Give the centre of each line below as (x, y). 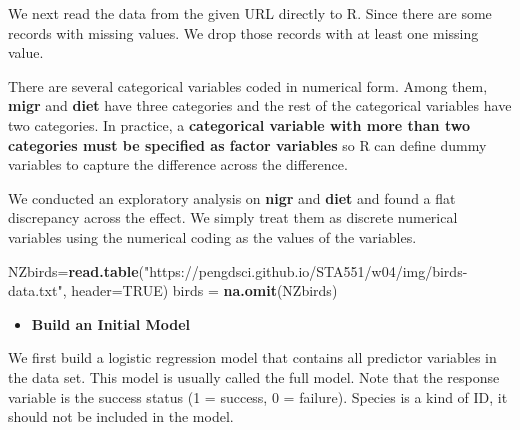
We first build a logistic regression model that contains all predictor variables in (252, 357)
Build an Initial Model (111, 323)
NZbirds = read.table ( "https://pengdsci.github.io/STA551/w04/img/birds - (238, 270)
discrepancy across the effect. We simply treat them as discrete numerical (233, 217)
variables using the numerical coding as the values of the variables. (212, 236)
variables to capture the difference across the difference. (178, 164)
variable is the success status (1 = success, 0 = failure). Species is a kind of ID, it (258, 396)
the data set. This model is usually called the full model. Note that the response (254, 376)
